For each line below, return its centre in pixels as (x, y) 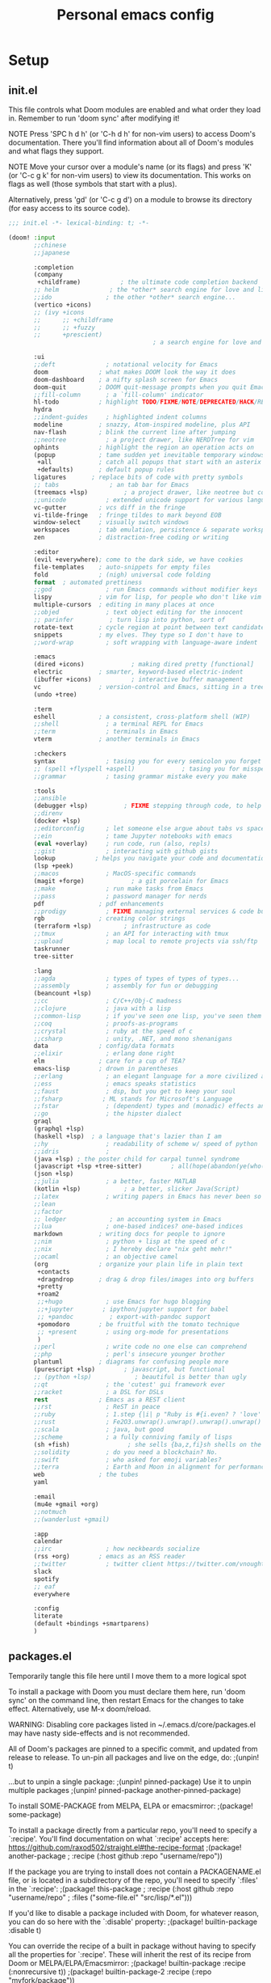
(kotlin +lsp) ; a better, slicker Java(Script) (137, 1189)
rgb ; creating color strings (109, 919)
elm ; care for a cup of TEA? (109, 1061)
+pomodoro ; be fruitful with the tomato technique (139, 1324)
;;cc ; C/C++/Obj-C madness (108, 1001)
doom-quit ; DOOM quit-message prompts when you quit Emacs (151, 387)
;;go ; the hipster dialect (108, 1114)
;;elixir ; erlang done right (104, 1054)
